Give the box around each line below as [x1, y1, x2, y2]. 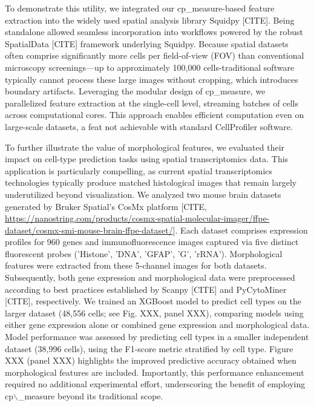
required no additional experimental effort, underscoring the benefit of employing [5, 378, 306, 390]
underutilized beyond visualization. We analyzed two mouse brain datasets [5, 188, 281, 200]
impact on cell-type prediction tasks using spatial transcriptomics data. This [5, 152, 289, 165]
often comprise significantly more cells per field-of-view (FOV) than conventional [5, 49, 304, 62]
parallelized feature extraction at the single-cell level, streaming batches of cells [5, 96, 298, 109]
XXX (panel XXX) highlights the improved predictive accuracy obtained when [5, 354, 297, 367]
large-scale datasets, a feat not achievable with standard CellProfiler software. [5, 120, 293, 133]
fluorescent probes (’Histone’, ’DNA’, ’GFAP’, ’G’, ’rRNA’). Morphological [5, 247, 283, 260]
